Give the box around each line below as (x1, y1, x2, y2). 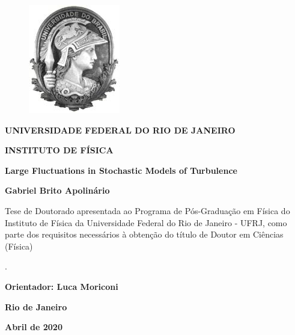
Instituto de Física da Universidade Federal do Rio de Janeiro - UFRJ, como (5, 216, 287, 229)
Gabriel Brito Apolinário (5, 184, 110, 197)
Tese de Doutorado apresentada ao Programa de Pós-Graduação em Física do (5, 204, 290, 217)
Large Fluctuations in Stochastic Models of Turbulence (5, 164, 237, 176)
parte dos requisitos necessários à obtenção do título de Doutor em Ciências (5, 228, 284, 241)
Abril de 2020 (5, 321, 62, 333)
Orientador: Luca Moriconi (5, 280, 118, 292)
